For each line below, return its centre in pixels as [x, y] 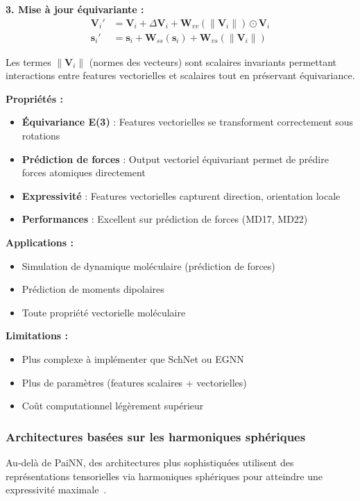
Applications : [40, 242]
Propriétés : [34, 98]
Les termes [28, 61]
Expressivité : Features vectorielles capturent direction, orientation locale [181, 195]
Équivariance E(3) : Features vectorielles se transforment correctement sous [188, 122]
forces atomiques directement [84, 172]
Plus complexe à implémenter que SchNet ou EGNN [133, 358]
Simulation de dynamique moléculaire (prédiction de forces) [148, 265]
